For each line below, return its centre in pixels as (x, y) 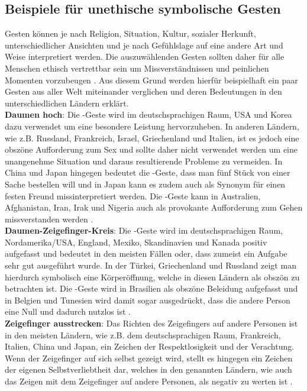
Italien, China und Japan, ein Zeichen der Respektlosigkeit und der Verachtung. (150, 346)
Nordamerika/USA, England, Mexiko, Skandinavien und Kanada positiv (136, 242)
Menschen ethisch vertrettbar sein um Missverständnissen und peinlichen (137, 68)
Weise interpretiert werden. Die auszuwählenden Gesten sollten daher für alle (145, 56)
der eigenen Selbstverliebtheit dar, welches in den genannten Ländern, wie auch (148, 369)
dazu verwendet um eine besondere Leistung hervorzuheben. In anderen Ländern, (152, 126)
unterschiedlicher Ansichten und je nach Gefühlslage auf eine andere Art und (144, 45)
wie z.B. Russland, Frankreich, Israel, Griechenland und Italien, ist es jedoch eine (152, 138)
